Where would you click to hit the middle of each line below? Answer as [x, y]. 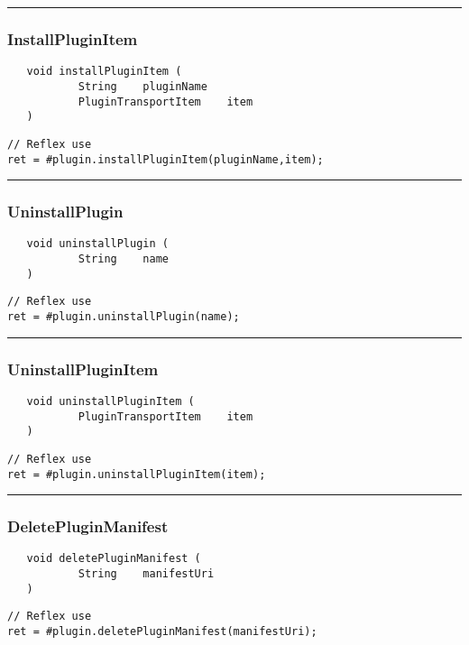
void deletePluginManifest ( [114, 559]
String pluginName [143, 86]
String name [123, 259]
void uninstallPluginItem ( [110, 401]
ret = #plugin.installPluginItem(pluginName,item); [166, 159]
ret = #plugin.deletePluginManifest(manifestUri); [162, 631]
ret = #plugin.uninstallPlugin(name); [124, 317]
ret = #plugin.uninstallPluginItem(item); [137, 474]
